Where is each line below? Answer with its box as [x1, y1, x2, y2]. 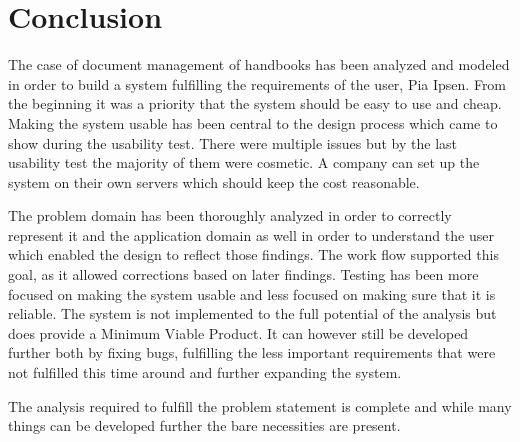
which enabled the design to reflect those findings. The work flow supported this [8, 244, 499, 265]
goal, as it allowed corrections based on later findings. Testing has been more [8, 264, 479, 285]
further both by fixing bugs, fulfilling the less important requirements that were [8, 342, 496, 363]
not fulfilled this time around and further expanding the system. [8, 362, 402, 383]
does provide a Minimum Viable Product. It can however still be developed [8, 322, 469, 343]
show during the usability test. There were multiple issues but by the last [8, 132, 458, 153]
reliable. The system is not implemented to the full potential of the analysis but [8, 303, 497, 324]
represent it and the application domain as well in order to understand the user [8, 224, 494, 245]
